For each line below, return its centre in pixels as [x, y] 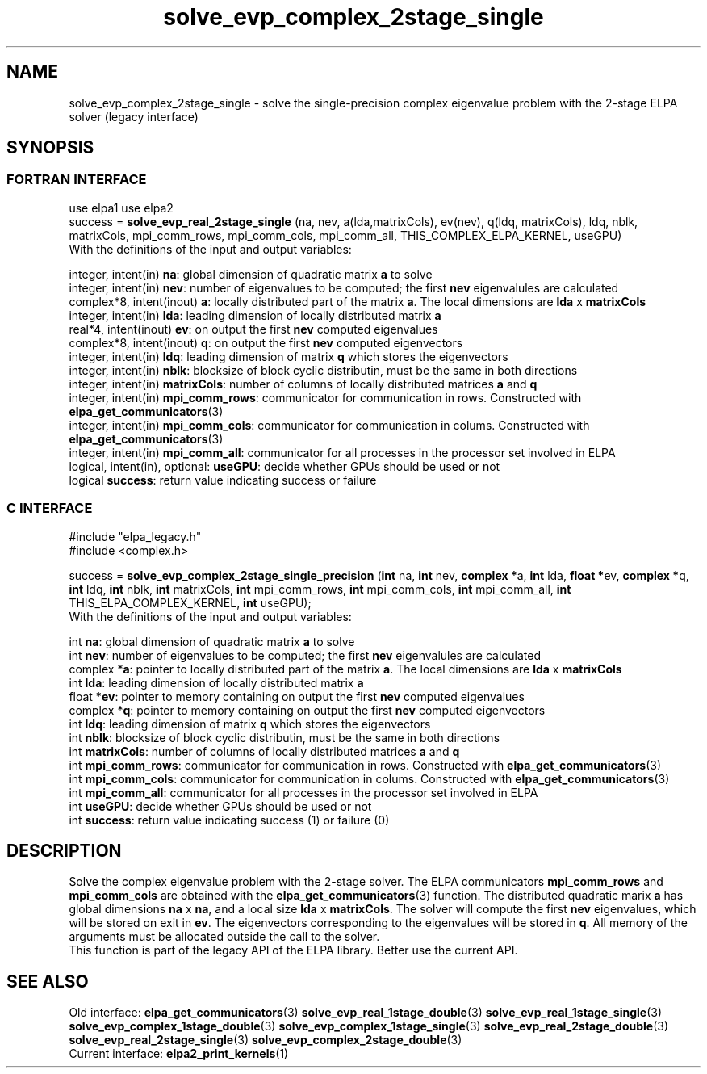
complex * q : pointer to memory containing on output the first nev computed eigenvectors [307, 710]
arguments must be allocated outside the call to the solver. [224, 937]
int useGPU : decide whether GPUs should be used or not [220, 806]
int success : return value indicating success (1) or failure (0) [229, 820]
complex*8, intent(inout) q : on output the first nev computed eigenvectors [266, 342]
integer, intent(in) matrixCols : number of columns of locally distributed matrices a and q [303, 384]
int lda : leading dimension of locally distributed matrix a [216, 682]
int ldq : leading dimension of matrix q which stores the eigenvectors [250, 724]
